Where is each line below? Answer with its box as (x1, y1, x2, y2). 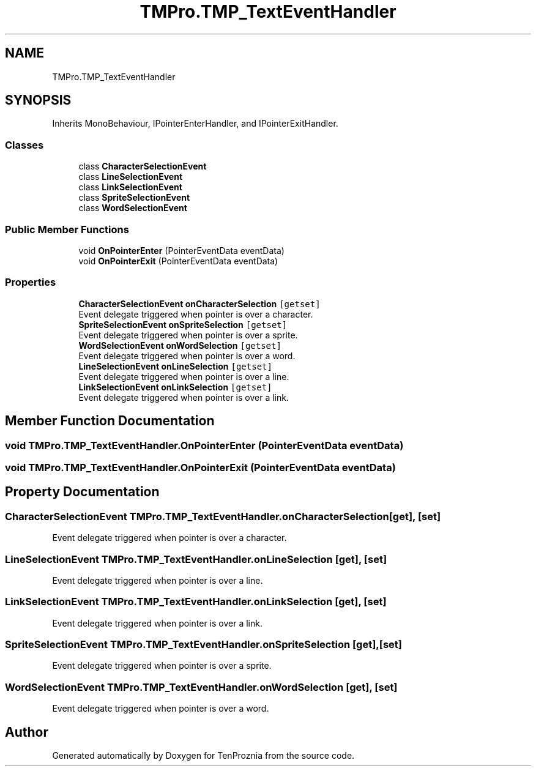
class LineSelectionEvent (78, 171, 183, 182)
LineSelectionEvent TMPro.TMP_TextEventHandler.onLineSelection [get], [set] (5, 553, 387, 565)
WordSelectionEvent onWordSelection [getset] (78, 340, 281, 351)
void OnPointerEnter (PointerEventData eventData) (78, 245, 285, 256)
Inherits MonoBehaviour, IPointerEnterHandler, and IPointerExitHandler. (52, 118, 338, 129)
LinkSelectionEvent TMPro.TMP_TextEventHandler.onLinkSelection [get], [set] (5, 595, 387, 608)
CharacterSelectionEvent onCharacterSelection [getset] (78, 298, 321, 309)
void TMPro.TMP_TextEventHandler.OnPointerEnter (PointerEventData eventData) (5, 439, 404, 452)
